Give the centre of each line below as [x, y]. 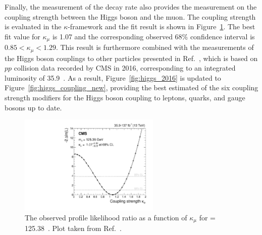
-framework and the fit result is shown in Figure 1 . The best [162, 26]
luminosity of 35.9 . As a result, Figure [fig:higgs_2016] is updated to [113, 77]
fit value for [22, 36]
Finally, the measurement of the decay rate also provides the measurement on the [131, 7]
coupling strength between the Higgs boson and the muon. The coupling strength [130, 16]
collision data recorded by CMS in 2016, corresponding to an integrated [125, 68]
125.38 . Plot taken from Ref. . [73, 228]
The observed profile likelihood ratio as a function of [106, 217]
